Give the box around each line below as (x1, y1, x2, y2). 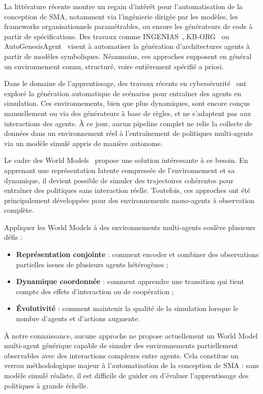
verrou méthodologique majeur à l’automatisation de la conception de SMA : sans (4, 360, 259, 371)
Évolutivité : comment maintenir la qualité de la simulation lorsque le (16, 303, 239, 314)
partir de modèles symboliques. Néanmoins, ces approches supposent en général (4, 50, 252, 61)
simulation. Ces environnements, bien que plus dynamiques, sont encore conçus (4, 98, 250, 108)
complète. (4, 205, 34, 215)
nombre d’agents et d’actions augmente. (16, 313, 140, 324)
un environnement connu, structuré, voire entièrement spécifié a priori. (4, 61, 224, 71)
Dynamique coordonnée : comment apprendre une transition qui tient (16, 276, 244, 287)
